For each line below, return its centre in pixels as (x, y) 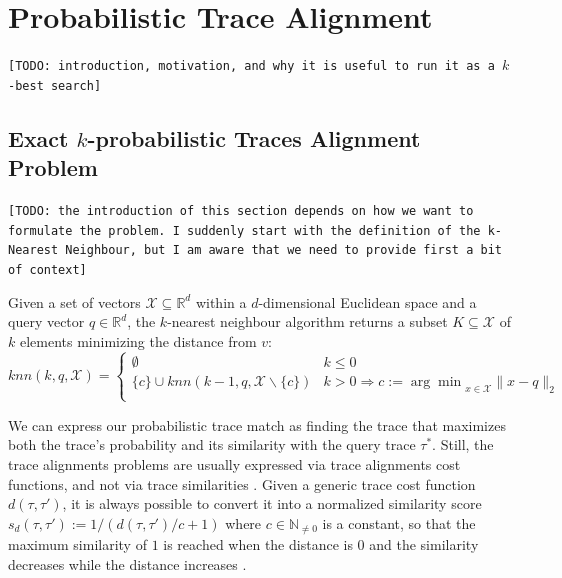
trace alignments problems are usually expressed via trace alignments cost (234, 464)
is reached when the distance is (258, 544)
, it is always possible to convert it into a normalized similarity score (272, 503)
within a (221, 301)
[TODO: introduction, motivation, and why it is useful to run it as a (251, 66)
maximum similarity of (77, 544)
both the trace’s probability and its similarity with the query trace (212, 444)
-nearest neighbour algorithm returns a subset (307, 321)
